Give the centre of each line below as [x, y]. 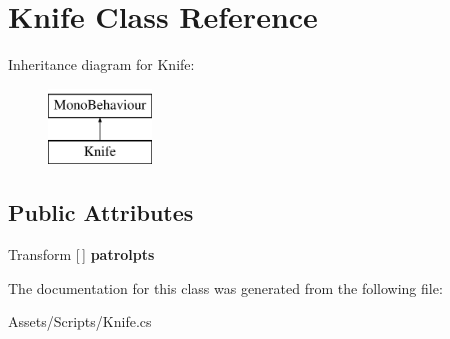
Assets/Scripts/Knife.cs [80, 321]
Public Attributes [101, 212]
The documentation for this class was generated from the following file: [225, 287]
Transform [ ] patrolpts [81, 254]
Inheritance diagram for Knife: [101, 64]
